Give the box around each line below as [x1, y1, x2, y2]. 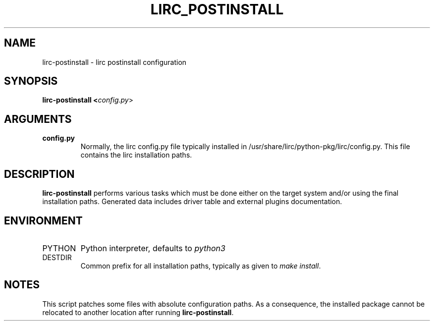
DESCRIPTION [4, 167, 75, 180]
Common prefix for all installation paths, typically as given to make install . [80, 261, 321, 270]
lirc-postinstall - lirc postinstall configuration [42, 57, 187, 66]
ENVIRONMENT [4, 214, 83, 227]
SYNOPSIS [4, 75, 58, 88]
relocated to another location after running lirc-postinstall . [42, 308, 234, 317]
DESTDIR [42, 253, 72, 262]
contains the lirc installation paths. [80, 151, 192, 160]
